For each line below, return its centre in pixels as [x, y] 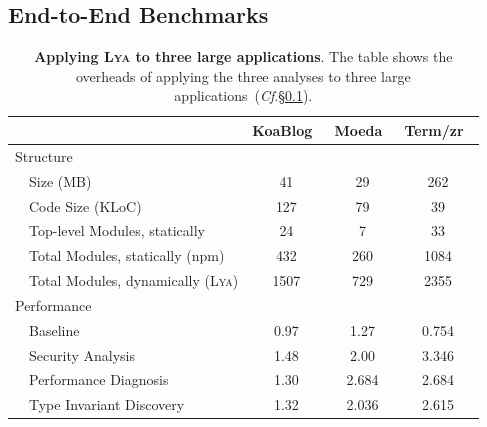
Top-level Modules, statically [116, 230]
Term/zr [434, 129]
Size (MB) [60, 180]
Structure [44, 155]
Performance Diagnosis [98, 379]
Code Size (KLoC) [85, 205]
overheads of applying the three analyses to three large [243, 75]
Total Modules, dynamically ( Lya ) [133, 280]
